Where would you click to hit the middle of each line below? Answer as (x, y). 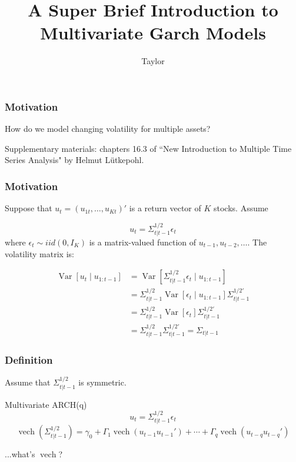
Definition (29, 359)
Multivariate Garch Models (153, 33)
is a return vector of (165, 208)
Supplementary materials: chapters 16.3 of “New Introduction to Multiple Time (148, 148)
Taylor (153, 61)
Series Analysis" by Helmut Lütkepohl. (74, 160)
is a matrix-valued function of (143, 242)
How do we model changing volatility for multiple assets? (108, 129)
